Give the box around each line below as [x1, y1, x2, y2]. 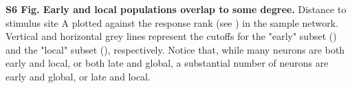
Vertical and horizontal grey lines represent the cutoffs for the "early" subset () [5, 29, 337, 43]
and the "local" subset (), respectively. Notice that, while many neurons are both [5, 42, 345, 56]
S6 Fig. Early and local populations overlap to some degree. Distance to [5, 2, 346, 16]
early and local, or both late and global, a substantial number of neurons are [5, 56, 329, 70]
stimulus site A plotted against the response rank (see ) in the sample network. [5, 15, 339, 30]
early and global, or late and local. [5, 69, 151, 83]
